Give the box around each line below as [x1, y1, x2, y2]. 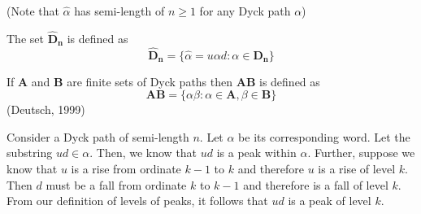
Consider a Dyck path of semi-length [7, 128, 189, 145]
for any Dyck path [199, 2, 291, 19]
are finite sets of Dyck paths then [67, 72, 233, 90]
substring [7, 144, 53, 161]
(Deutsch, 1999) [7, 101, 85, 118]
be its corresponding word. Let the [238, 128, 410, 145]
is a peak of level [288, 192, 371, 209]
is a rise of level [318, 160, 396, 177]
